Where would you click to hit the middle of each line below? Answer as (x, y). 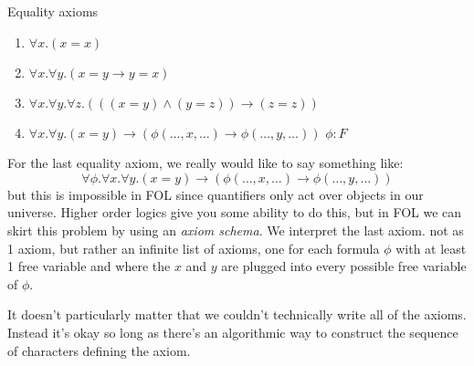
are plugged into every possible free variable (344, 266)
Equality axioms (53, 11)
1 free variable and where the (89, 266)
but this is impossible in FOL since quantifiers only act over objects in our (216, 194)
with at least (431, 248)
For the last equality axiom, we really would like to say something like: (205, 163)
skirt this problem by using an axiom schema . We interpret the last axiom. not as (236, 230)
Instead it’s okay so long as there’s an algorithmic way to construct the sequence (233, 332)
